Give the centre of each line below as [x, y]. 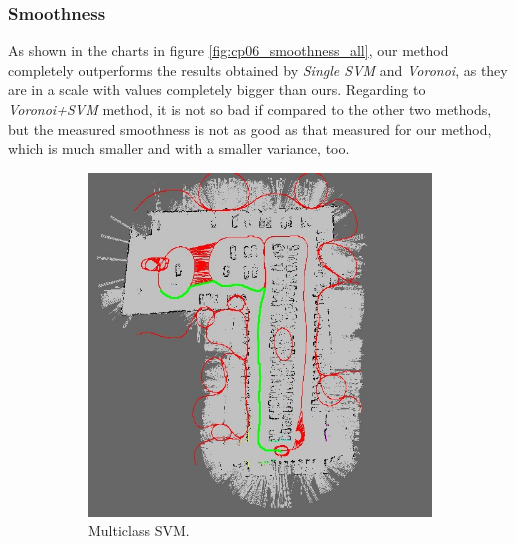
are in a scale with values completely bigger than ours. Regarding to [217, 89]
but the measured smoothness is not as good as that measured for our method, [250, 128]
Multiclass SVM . [139, 530]
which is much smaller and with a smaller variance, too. [179, 148]
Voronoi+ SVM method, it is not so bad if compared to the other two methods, [250, 109]
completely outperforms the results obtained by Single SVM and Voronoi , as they [258, 69]
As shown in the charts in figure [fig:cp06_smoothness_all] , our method [228, 50]
